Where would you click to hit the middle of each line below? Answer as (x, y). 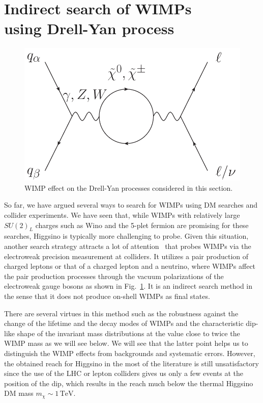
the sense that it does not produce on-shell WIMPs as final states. (107, 296)
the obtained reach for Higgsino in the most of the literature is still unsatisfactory (131, 363)
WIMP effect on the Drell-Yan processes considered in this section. (129, 187)
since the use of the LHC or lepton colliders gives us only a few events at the (124, 373)
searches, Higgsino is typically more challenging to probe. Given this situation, (126, 236)
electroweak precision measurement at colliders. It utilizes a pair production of (126, 256)
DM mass (19, 393)
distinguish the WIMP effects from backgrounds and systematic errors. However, (130, 353)
